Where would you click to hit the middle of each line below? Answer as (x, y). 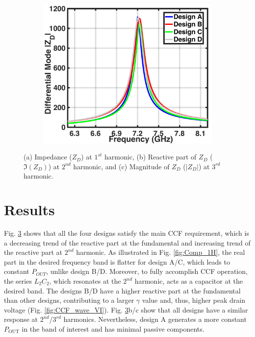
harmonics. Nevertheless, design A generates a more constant (155, 319)
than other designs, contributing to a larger (69, 300)
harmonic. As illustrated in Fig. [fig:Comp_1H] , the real (161, 252)
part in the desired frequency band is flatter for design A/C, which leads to (117, 261)
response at (21, 319)
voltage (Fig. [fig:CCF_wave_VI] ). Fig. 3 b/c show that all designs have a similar (126, 309)
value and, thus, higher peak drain (193, 300)
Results (29, 210)
